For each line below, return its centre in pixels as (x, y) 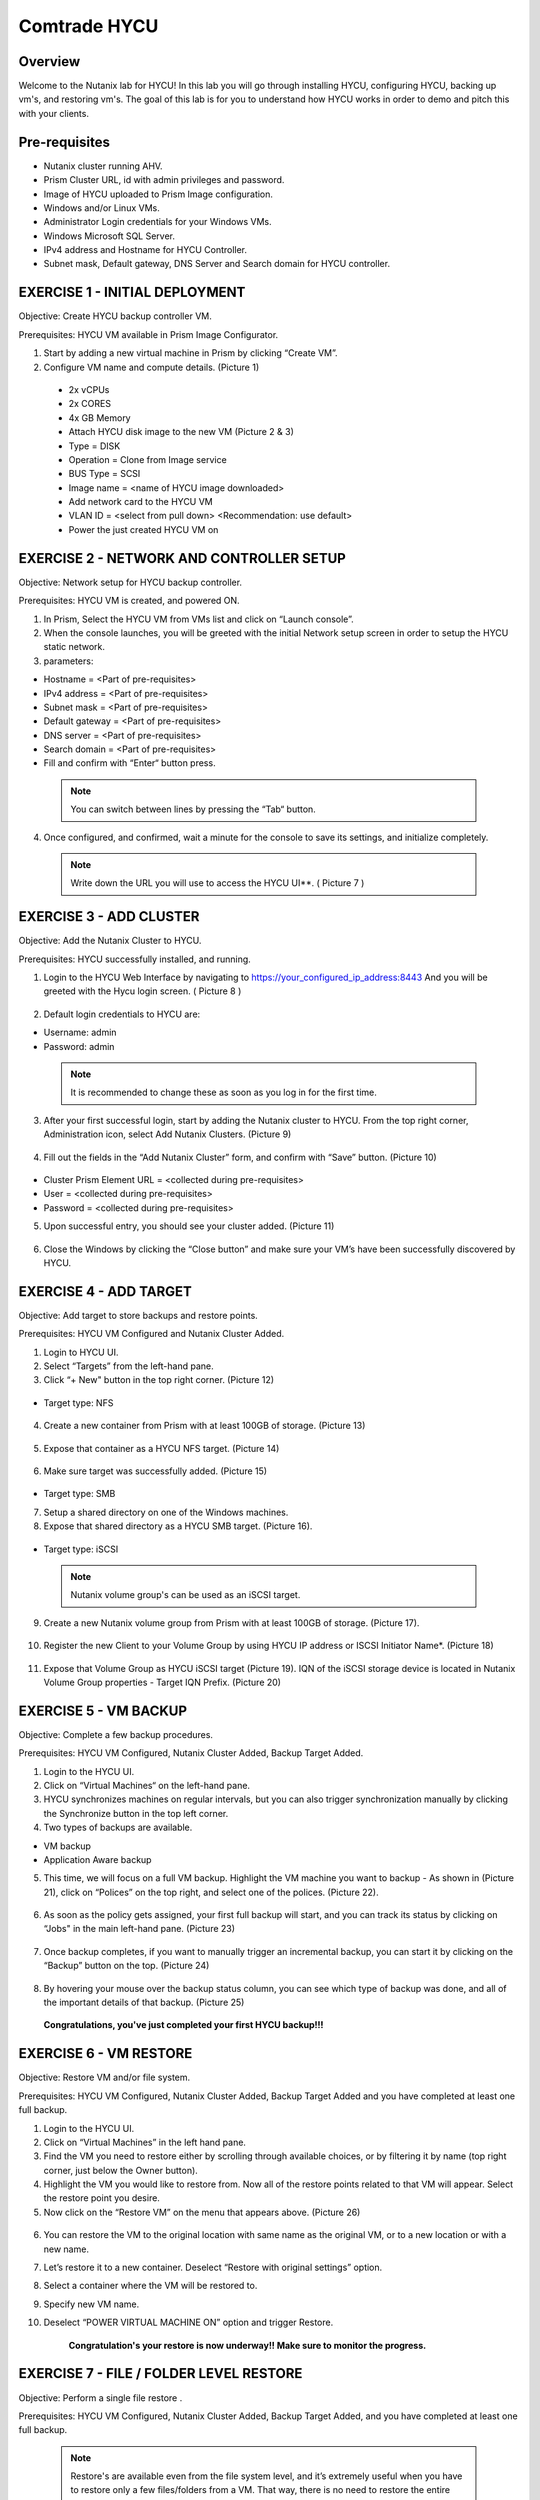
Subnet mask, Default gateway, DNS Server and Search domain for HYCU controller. (216, 264)
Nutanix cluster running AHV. (103, 166)
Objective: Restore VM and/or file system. (104, 2077)
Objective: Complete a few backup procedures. (116, 1734)
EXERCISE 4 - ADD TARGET (105, 1291)
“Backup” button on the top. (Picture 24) (126, 1966)
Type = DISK (94, 446)
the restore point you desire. (101, 2198)
